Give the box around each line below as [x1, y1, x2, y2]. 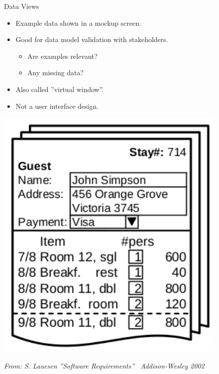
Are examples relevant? [27, 50, 98, 61]
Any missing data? [27, 67, 84, 78]
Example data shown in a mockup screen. [15, 17, 142, 28]
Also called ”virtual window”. [15, 84, 104, 94]
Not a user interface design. [15, 100, 99, 111]
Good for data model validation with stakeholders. [15, 34, 168, 45]
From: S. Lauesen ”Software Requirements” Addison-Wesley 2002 [4, 360, 205, 371]
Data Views [4, 1, 39, 11]
